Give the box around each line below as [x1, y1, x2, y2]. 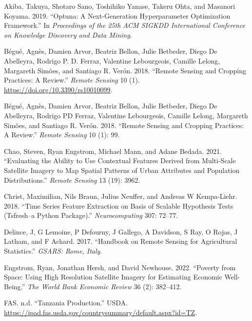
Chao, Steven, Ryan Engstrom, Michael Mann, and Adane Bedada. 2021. [4, 146, 222, 156]
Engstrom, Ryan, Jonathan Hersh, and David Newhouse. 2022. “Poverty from [4, 262, 236, 272]
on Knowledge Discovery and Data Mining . [4, 29, 132, 40]
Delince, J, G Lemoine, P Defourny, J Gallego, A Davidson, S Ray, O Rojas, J [4, 226, 238, 236]
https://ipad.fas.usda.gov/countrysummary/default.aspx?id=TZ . [4, 307, 197, 318]
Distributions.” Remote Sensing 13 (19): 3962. [4, 174, 140, 185]
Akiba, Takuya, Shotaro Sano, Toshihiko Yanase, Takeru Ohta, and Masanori [4, 1, 235, 11]
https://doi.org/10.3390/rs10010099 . [4, 84, 113, 94]
